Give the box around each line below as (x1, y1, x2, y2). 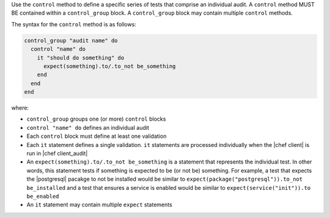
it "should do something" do (37, 54, 125, 61)
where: (11, 104, 29, 111)
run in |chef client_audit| (26, 150, 88, 157)
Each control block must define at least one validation (26, 132, 167, 140)
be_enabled (26, 193, 59, 200)
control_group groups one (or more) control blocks (26, 115, 166, 122)
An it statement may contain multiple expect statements (26, 201, 172, 208)
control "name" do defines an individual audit (26, 124, 149, 131)
